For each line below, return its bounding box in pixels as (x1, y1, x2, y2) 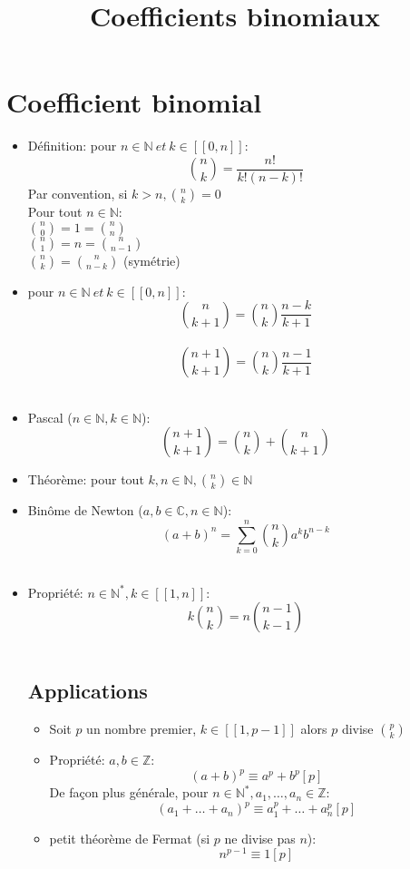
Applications (27, 677, 148, 705)
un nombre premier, (86, 719, 197, 738)
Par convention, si (27, 183, 128, 202)
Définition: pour (27, 136, 117, 155)
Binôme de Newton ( (27, 501, 143, 520)
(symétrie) (123, 250, 181, 269)
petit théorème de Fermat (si (49, 828, 210, 847)
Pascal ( (27, 407, 73, 426)
